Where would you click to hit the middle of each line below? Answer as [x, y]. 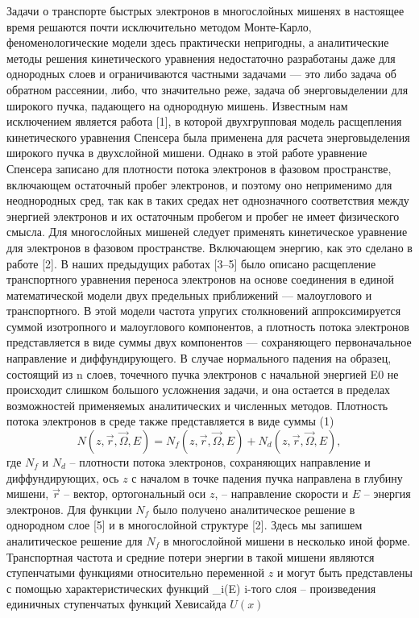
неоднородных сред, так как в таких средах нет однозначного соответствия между [208, 200]
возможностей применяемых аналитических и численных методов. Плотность [197, 405]
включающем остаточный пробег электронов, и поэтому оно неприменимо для [199, 184]
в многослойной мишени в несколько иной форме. [287, 541]
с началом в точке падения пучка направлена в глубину [267, 477]
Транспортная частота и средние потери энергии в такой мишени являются [191, 556]
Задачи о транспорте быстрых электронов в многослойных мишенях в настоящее [205, 10]
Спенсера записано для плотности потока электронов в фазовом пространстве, [199, 168]
